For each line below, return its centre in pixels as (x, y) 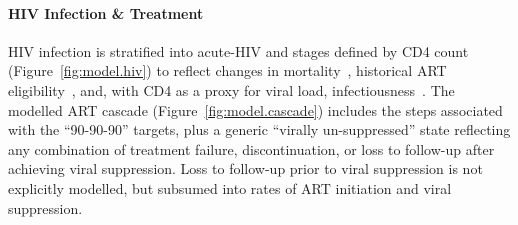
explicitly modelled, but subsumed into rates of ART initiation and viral (230, 187)
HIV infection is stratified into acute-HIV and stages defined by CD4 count (238, 50)
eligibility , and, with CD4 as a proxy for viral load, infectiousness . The (231, 89)
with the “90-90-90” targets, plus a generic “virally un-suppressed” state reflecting (259, 129)
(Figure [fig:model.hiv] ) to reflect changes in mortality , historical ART (227, 70)
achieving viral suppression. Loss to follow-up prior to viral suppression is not (245, 168)
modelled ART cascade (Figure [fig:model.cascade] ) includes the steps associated (255, 109)
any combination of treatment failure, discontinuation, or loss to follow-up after (251, 148)
